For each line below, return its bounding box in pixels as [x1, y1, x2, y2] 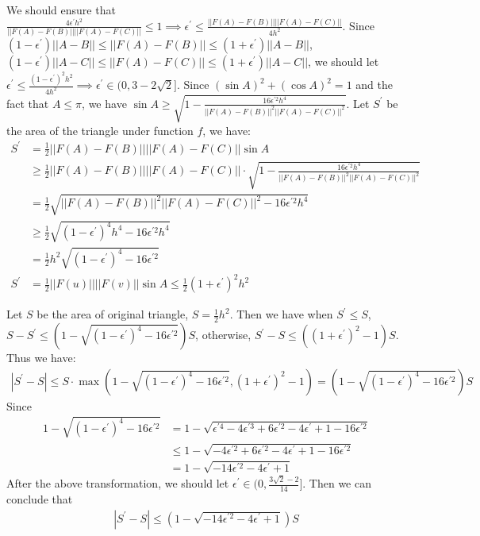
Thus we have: [6, 349, 76, 366]
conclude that [6, 490, 73, 507]
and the [355, 76, 393, 93]
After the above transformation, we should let [6, 475, 229, 492]
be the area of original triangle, [36, 306, 189, 322]
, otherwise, [195, 326, 252, 343]
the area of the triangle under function [6, 121, 194, 138]
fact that [6, 94, 49, 111]
